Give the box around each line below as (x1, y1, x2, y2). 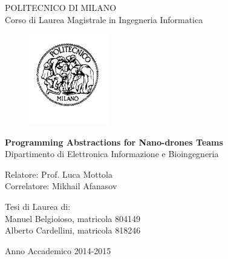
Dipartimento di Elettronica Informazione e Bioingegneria (5, 147, 219, 160)
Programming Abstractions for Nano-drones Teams (5, 135, 223, 148)
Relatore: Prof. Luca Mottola (5, 167, 113, 180)
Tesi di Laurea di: (5, 200, 71, 212)
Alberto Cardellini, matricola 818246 (5, 224, 141, 237)
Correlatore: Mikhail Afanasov (5, 180, 117, 192)
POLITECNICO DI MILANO (5, 1, 117, 13)
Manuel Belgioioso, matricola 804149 (5, 212, 140, 224)
